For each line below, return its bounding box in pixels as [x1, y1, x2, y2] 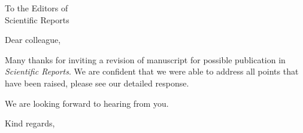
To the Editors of [5, 2, 68, 14]
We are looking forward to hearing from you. [5, 97, 169, 109]
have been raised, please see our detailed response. [5, 76, 189, 89]
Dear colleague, [5, 33, 61, 46]
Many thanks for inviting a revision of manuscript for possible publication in [5, 53, 286, 66]
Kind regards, [5, 117, 55, 129]
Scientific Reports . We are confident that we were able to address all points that [5, 65, 299, 78]
